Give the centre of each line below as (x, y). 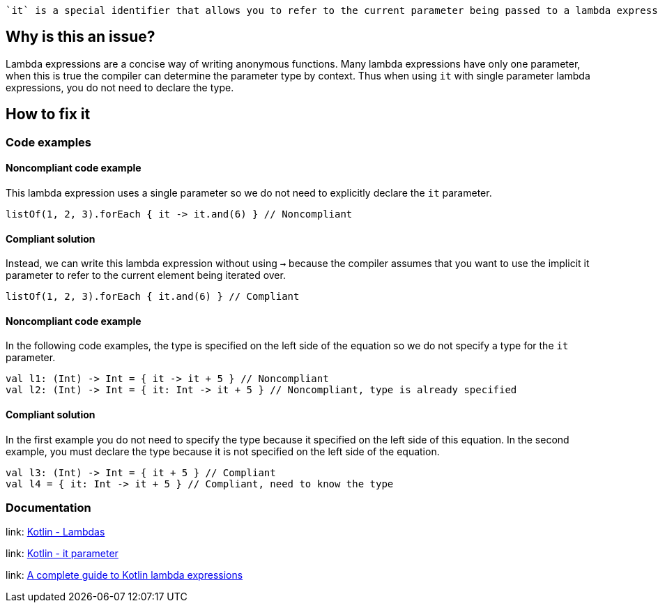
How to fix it (48, 114)
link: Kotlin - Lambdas (55, 532)
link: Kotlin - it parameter (62, 554)
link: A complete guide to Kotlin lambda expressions (124, 575)
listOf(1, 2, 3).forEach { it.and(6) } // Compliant (153, 297)
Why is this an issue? (81, 37)
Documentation (48, 507)
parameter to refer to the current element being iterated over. (146, 275)
